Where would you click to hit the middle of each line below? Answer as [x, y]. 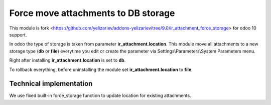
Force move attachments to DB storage [92, 13]
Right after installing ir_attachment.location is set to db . [67, 60]
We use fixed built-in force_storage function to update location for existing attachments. [100, 95]
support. [18, 34]
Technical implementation [51, 84]
